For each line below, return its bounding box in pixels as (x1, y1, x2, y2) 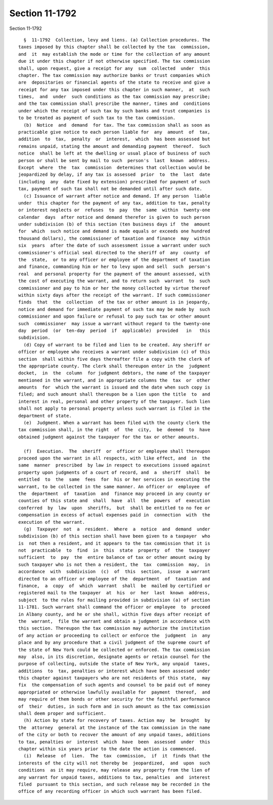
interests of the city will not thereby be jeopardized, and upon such (18, 760, 210, 766)
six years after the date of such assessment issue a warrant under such (18, 243, 210, 248)
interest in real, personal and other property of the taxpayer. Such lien (18, 398, 210, 404)
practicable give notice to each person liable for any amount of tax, (18, 129, 210, 135)
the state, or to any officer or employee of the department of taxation (18, 257, 210, 263)
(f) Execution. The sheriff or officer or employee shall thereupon (23, 448, 210, 454)
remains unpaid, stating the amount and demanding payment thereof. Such (18, 143, 210, 149)
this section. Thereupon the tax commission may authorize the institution (18, 626, 210, 631)
